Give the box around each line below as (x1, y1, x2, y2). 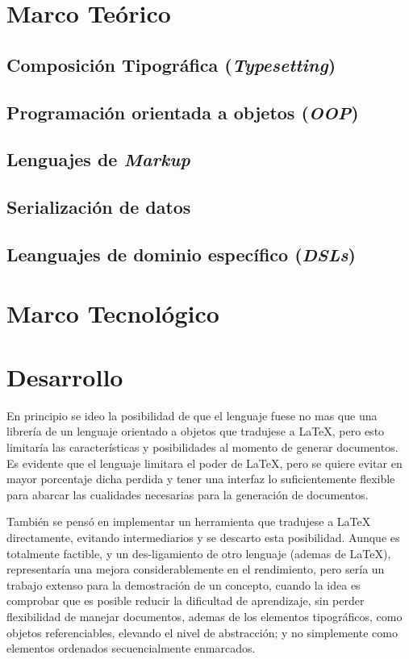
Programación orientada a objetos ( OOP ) (6, 99, 359, 124)
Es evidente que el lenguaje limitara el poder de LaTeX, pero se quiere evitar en (6, 454, 403, 471)
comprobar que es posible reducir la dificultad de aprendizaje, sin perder (6, 592, 365, 609)
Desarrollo (6, 360, 123, 393)
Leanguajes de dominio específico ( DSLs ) (6, 241, 356, 266)
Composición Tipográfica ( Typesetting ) (6, 52, 336, 77)
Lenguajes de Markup (6, 147, 190, 172)
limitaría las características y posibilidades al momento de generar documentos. (6, 438, 399, 455)
